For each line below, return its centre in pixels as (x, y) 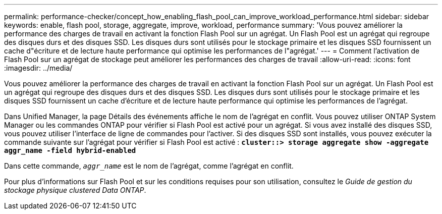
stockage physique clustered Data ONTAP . (75, 190)
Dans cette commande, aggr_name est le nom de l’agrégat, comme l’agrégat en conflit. (149, 166)
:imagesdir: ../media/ (38, 68)
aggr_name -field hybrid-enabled (70, 150)
